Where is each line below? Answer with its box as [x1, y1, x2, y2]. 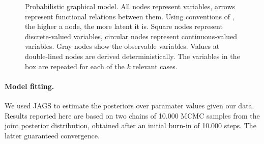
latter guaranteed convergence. [5, 130, 100, 140]
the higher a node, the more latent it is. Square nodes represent [25, 21, 223, 32]
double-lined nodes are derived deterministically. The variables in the [25, 50, 240, 61]
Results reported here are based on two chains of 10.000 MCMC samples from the [5, 110, 260, 121]
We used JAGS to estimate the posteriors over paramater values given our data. [5, 100, 254, 110]
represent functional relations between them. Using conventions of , [25, 11, 234, 21]
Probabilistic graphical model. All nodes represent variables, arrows [25, 1, 236, 11]
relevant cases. [133, 61, 178, 71]
